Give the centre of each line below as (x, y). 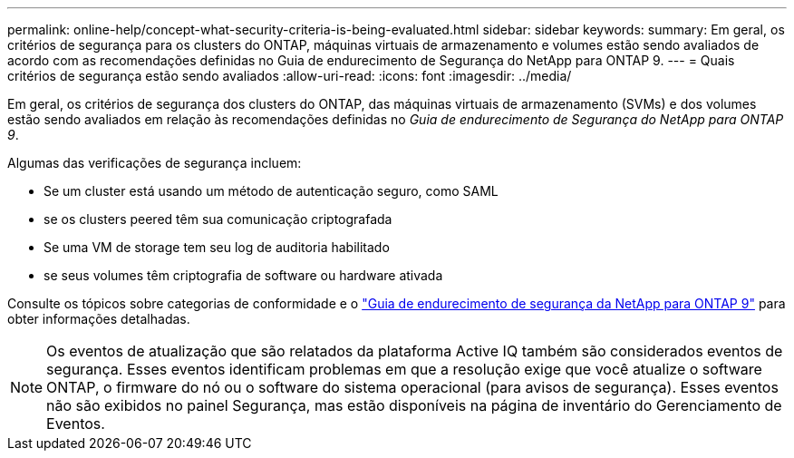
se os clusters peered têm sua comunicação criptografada (218, 219)
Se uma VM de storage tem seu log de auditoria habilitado (217, 247)
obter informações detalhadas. (99, 319)
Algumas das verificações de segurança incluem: (155, 163)
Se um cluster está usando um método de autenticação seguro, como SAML (271, 191)
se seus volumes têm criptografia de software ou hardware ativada (243, 275)
